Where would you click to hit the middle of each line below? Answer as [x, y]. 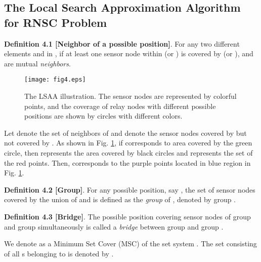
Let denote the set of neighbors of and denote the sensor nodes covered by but [125, 133]
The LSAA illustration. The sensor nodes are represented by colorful [130, 96]
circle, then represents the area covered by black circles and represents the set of [128, 153]
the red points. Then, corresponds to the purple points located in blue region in [127, 162]
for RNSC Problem [56, 22]
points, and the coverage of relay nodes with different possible [120, 106]
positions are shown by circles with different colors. [103, 116]
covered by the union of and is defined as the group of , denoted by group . [120, 199]
